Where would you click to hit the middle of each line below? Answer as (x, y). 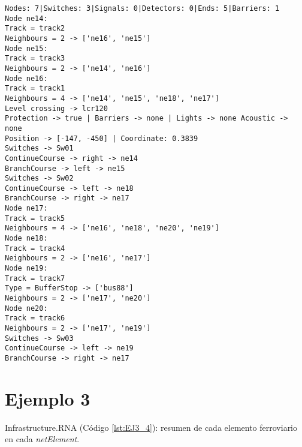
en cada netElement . (42, 439)
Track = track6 (35, 318)
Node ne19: (26, 268)
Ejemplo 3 (48, 398)
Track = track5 (35, 218)
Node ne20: (26, 308)
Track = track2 (35, 28)
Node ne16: (26, 78)
